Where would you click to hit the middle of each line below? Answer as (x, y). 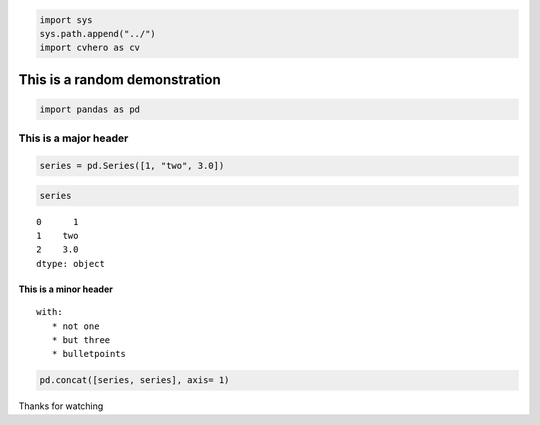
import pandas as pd (89, 109)
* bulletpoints (89, 354)
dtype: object (70, 263)
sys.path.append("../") (98, 33)
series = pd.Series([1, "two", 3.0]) (132, 166)
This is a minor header (66, 289)
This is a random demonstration (119, 79)
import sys (66, 19)
